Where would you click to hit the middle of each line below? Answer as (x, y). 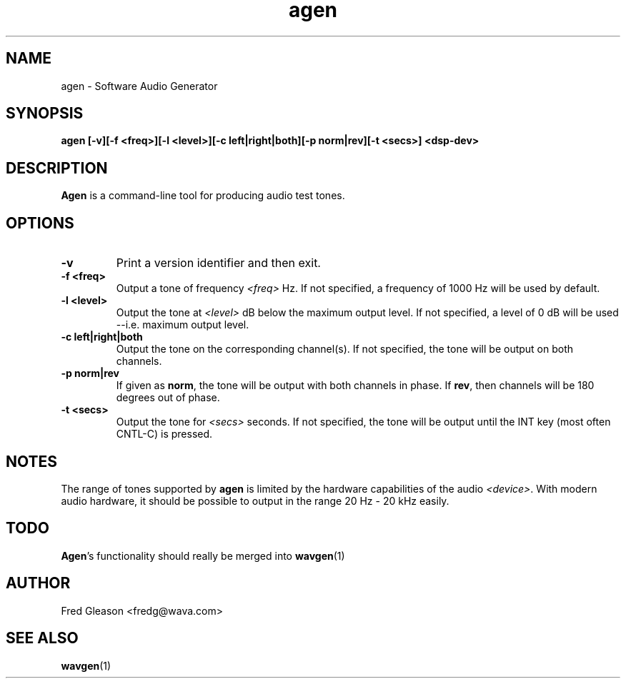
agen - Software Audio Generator (139, 86)
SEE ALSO (42, 638)
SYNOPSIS (45, 114)
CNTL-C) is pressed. (164, 434)
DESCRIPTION (57, 168)
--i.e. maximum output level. (183, 325)
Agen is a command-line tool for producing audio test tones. (203, 196)
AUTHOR (38, 583)
